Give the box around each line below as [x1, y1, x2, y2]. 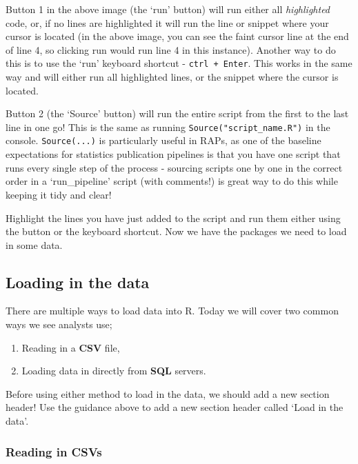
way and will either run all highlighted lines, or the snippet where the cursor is [6, 70, 339, 84]
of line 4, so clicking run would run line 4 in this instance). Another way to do [6, 42, 336, 57]
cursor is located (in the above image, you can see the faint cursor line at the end [6, 29, 349, 43]
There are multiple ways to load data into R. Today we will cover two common [6, 303, 339, 318]
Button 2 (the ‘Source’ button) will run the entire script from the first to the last [6, 106, 349, 121]
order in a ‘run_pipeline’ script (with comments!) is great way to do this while [6, 174, 338, 188]
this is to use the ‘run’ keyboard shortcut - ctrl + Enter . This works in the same [6, 56, 352, 70]
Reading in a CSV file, [21, 340, 120, 354]
